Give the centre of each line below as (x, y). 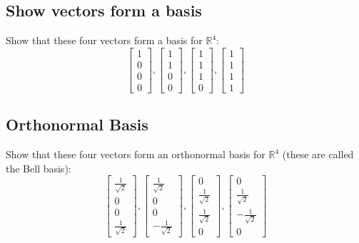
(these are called (318, 154)
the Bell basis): (39, 168)
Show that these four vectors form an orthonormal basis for (136, 154)
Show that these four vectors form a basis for (104, 40)
